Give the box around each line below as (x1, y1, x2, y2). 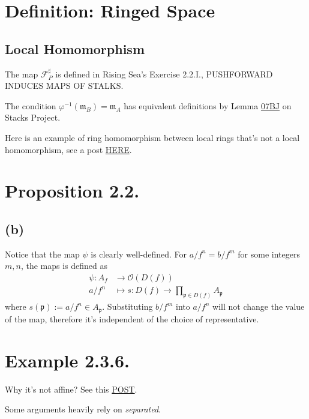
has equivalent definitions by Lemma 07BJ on (124, 99, 292, 112)
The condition (5, 99, 56, 112)
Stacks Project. (5, 111, 61, 124)
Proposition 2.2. (5, 178, 140, 203)
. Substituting (102, 300, 153, 313)
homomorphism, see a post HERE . (5, 143, 132, 155)
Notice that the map (5, 247, 80, 260)
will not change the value (212, 300, 305, 313)
